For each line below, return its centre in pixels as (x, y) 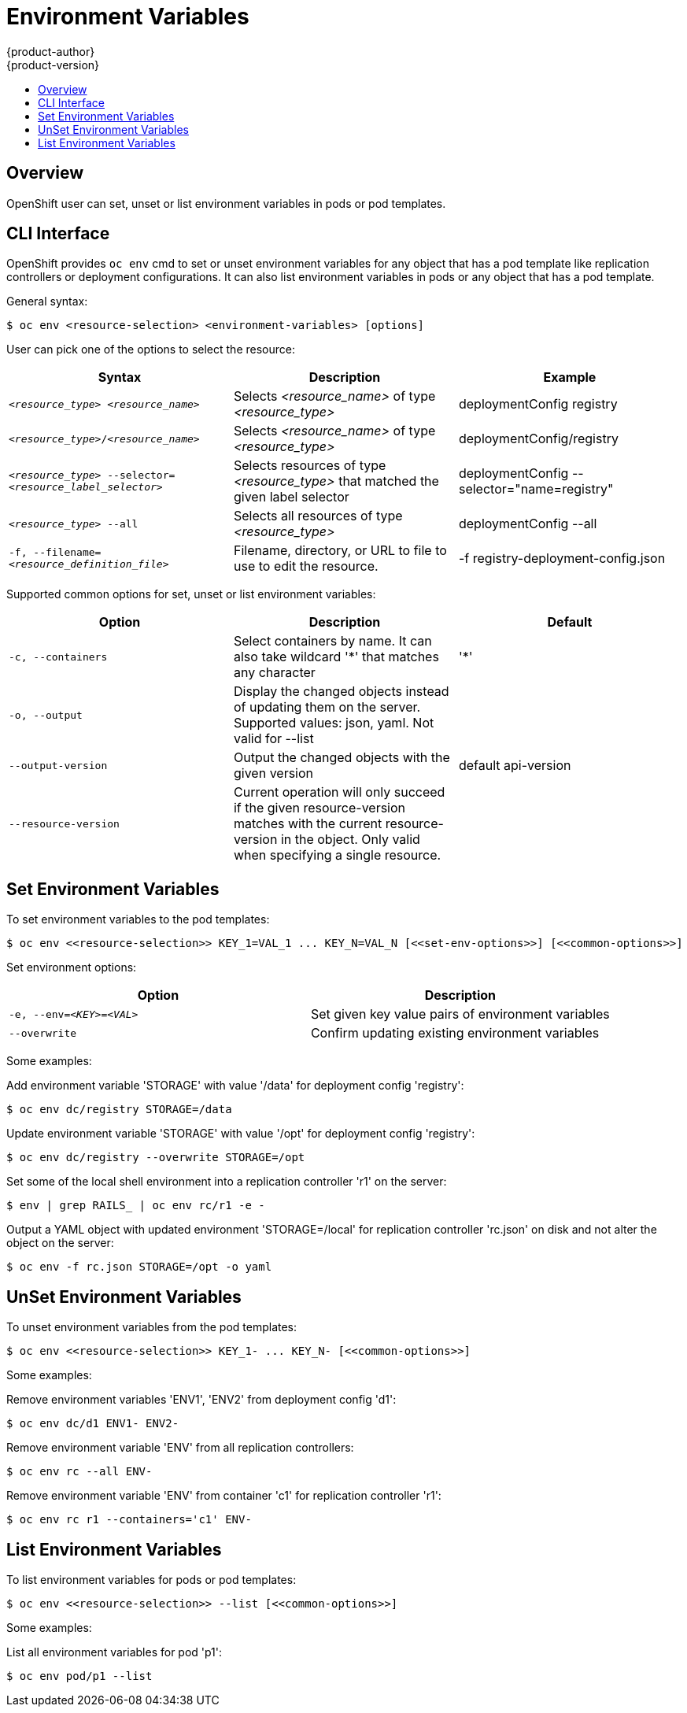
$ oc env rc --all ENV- (79, 1472)
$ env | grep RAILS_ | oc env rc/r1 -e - (136, 1206)
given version (273, 773)
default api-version (515, 766)
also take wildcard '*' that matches (336, 657)
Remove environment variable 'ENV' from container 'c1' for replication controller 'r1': (224, 1496)
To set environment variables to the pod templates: (138, 919)
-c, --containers (58, 657)
